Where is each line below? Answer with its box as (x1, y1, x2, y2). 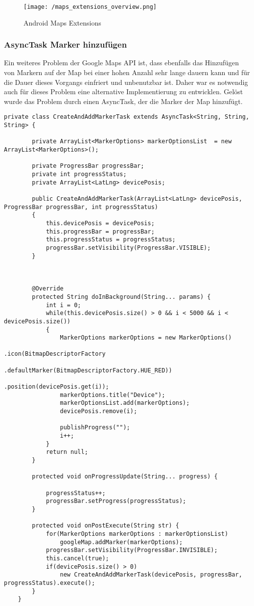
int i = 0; (46, 301, 81, 309)
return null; (46, 448, 88, 456)
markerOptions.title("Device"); (60, 391, 165, 398)
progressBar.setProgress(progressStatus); (46, 498, 186, 505)
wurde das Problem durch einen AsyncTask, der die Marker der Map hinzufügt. (4, 96, 243, 106)
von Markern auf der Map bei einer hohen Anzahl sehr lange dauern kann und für (4, 67, 250, 78)
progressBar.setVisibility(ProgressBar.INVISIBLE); (46, 547, 218, 554)
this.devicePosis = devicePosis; (46, 219, 155, 227)
